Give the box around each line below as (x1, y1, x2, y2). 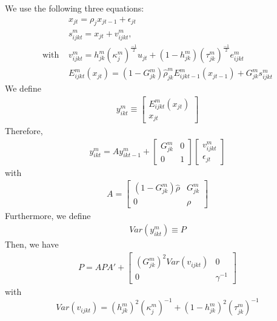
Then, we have (5, 238, 59, 250)
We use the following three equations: (5, 2, 144, 14)
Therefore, (5, 124, 43, 137)
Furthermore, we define (5, 209, 91, 222)
